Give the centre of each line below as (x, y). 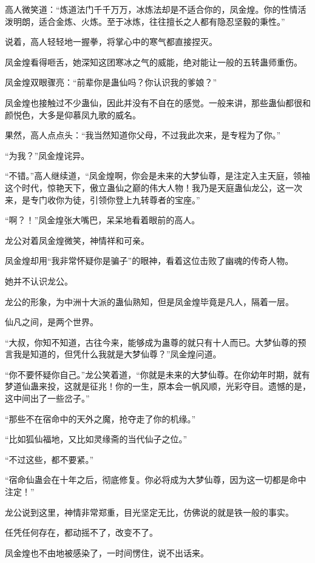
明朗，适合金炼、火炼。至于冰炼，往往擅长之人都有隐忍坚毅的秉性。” (149, 21)
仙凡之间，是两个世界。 (52, 322)
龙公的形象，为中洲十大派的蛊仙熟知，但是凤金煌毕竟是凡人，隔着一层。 (149, 301)
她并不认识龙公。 (39, 281)
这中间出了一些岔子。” (47, 398)
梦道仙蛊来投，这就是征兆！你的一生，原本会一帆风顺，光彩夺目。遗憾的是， (158, 386)
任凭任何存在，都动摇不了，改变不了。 (81, 532)
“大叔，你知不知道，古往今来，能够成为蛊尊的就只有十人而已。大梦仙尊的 (151, 342)
